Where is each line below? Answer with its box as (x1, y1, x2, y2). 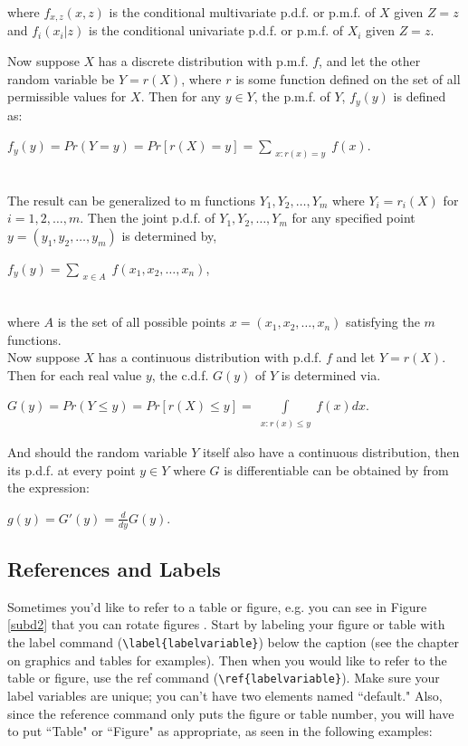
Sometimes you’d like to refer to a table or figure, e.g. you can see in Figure (7, 597, 427, 616)
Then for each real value (7, 365, 142, 384)
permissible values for (7, 87, 127, 106)
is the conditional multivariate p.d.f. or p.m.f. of (109, 3, 376, 21)
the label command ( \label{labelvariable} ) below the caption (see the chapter (7, 633, 459, 652)
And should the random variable (7, 443, 187, 462)
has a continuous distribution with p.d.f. (98, 348, 322, 367)
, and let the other (319, 52, 421, 71)
